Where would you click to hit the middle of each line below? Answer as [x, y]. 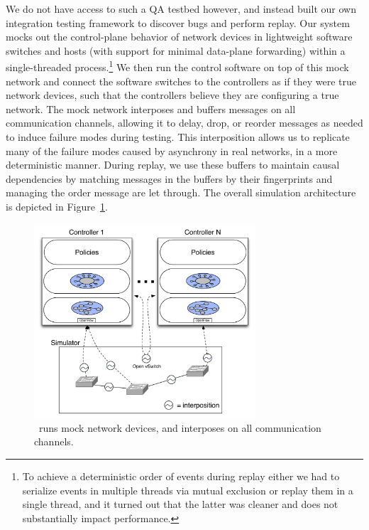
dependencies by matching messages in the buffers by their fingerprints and [169, 178]
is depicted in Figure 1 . [57, 206]
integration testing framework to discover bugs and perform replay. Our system [178, 22]
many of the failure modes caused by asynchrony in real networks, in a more [172, 150]
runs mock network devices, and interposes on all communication [180, 427]
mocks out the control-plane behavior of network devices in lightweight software [179, 37]
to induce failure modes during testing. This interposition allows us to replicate [178, 137]
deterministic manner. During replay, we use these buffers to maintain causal [173, 165]
